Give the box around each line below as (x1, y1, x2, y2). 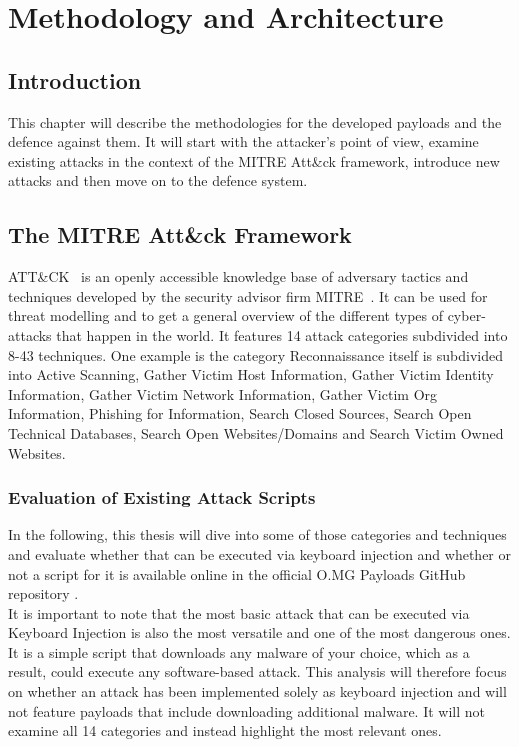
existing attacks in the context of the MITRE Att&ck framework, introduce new (8, 150, 500, 171)
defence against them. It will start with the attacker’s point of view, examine (8, 131, 479, 152)
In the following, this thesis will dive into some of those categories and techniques (8, 524, 507, 545)
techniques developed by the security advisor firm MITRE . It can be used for (8, 285, 488, 306)
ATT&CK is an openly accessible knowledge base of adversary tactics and (8, 266, 469, 287)
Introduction (8, 64, 142, 95)
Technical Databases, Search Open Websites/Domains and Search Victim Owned (8, 422, 504, 443)
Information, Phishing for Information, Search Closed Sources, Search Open (8, 403, 472, 424)
